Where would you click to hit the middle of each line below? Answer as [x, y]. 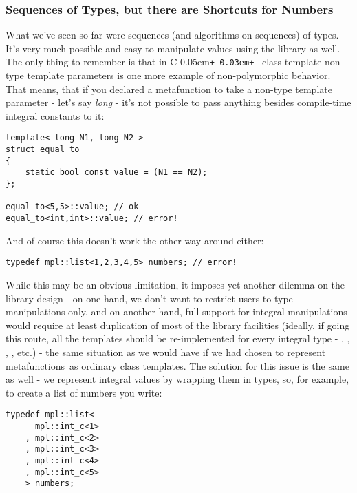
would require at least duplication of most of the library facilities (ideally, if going [178, 325]
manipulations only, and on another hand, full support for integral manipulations [176, 312]
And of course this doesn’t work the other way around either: [135, 240]
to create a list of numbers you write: [84, 392]
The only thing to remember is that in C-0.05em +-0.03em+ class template [164, 62]
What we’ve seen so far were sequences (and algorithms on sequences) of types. [172, 35]
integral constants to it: [55, 115]
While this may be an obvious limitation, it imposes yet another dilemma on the [175, 284]
